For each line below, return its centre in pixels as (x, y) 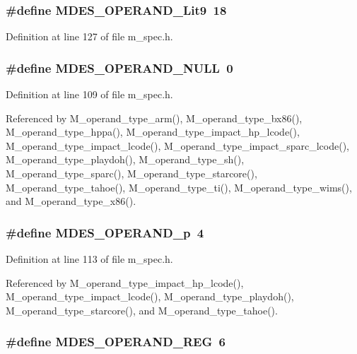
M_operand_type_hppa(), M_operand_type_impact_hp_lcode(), (153, 132)
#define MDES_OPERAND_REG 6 (116, 342)
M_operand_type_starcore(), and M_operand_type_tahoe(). (142, 310)
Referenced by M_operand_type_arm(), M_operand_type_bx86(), (154, 118)
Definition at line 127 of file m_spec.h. (89, 36)
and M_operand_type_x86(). (71, 201)
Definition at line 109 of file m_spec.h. (89, 94)
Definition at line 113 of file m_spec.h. (89, 259)
